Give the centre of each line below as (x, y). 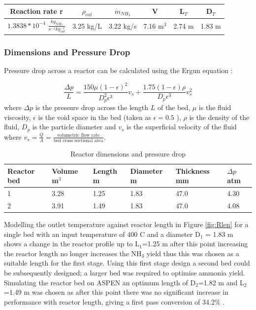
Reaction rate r (36, 11)
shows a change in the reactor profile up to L (72, 244)
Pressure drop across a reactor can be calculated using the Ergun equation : (118, 70)
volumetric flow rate (78, 136)
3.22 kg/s (123, 26)
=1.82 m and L (221, 282)
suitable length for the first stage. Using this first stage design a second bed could (127, 263)
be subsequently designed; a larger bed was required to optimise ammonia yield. (125, 273)
